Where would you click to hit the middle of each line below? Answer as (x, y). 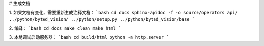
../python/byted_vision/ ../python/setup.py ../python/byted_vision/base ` (102, 19)
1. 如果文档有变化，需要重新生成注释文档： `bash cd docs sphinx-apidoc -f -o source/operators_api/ (123, 13)
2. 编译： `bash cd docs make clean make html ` (65, 28)
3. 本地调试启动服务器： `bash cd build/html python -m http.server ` (89, 37)
